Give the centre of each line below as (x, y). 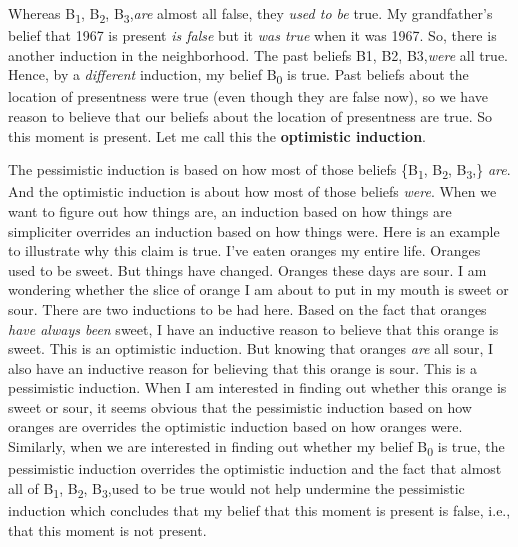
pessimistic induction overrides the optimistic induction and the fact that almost (255, 468)
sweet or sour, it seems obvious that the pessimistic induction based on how (240, 406)
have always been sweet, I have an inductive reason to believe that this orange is (253, 328)
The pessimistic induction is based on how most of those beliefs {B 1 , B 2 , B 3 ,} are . (259, 171)
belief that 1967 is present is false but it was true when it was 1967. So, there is (252, 35)
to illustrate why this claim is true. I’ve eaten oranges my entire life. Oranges (244, 250)
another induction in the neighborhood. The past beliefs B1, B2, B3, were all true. (258, 54)
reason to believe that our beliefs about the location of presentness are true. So (250, 116)
